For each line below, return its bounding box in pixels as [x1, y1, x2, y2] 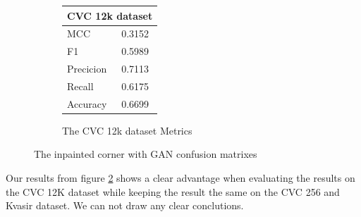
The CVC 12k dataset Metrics [62, 123, 192, 137]
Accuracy [67, 96, 107, 111]
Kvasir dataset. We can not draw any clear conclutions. [6, 198, 244, 213]
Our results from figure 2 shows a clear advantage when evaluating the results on [6, 170, 355, 185]
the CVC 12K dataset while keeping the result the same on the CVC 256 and [6, 184, 340, 199]
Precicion [67, 61, 107, 76]
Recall [67, 78, 94, 93]
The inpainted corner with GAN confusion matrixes [34, 147, 257, 161]
